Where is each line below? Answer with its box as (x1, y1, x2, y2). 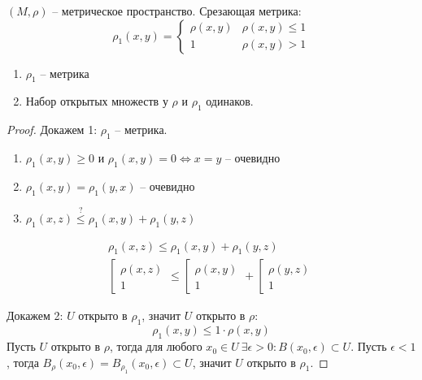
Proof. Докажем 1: (7, 121, 98, 138)
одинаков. (206, 93, 254, 110)
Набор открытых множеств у (25, 93, 168, 110)
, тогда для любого (109, 338, 202, 355)
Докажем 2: (7, 307, 63, 324)
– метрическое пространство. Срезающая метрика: (52, 2, 302, 19)
